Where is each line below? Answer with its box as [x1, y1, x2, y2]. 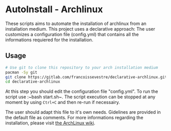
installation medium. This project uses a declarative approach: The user [5, 25, 155, 32]
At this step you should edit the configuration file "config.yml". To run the [5, 88, 158, 95]
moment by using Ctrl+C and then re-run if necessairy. [5, 99, 120, 106]
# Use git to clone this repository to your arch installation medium [5, 65, 158, 70]
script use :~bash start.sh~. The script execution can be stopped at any [5, 94, 156, 100]
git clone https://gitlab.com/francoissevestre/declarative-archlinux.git [5, 74, 167, 80]
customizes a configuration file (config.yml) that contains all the [5, 31, 139, 37]
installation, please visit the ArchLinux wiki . [5, 120, 96, 126]
